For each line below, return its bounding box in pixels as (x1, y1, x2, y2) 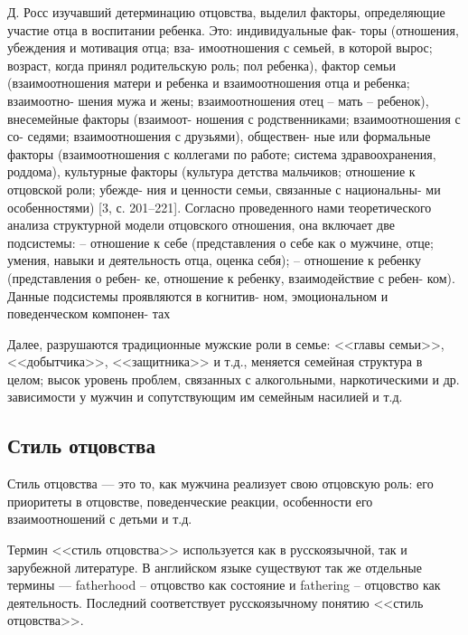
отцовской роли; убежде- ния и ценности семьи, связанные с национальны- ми (7, 179, 441, 198)
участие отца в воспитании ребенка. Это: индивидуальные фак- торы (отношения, (7, 20, 459, 39)
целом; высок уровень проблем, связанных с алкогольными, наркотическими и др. (7, 369, 460, 388)
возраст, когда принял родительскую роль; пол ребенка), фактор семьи (7, 55, 396, 74)
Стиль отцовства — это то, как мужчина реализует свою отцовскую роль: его (7, 474, 434, 493)
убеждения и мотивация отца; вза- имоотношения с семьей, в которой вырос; (7, 38, 433, 57)
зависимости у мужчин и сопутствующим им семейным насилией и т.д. (7, 387, 403, 406)
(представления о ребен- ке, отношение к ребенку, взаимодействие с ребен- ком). (7, 268, 455, 287)
